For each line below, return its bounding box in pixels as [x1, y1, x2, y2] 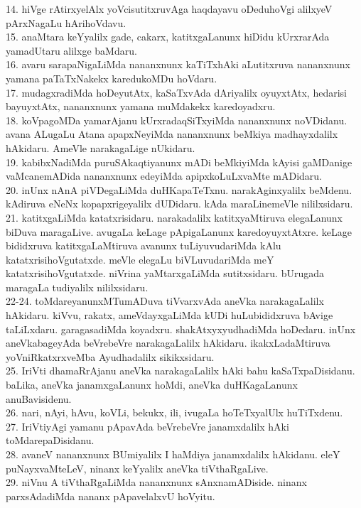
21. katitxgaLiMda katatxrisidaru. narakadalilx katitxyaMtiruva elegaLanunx [6, 210, 343, 225]
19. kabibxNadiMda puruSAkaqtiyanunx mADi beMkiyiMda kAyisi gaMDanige [6, 154, 352, 169]
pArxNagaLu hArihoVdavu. [6, 15, 126, 30]
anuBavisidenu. [6, 391, 72, 406]
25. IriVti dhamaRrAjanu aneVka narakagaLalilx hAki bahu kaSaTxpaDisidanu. [6, 363, 355, 378]
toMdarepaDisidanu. [6, 433, 95, 448]
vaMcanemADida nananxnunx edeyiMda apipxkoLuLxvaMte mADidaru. [6, 168, 323, 183]
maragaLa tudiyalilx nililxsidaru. [6, 279, 149, 294]
